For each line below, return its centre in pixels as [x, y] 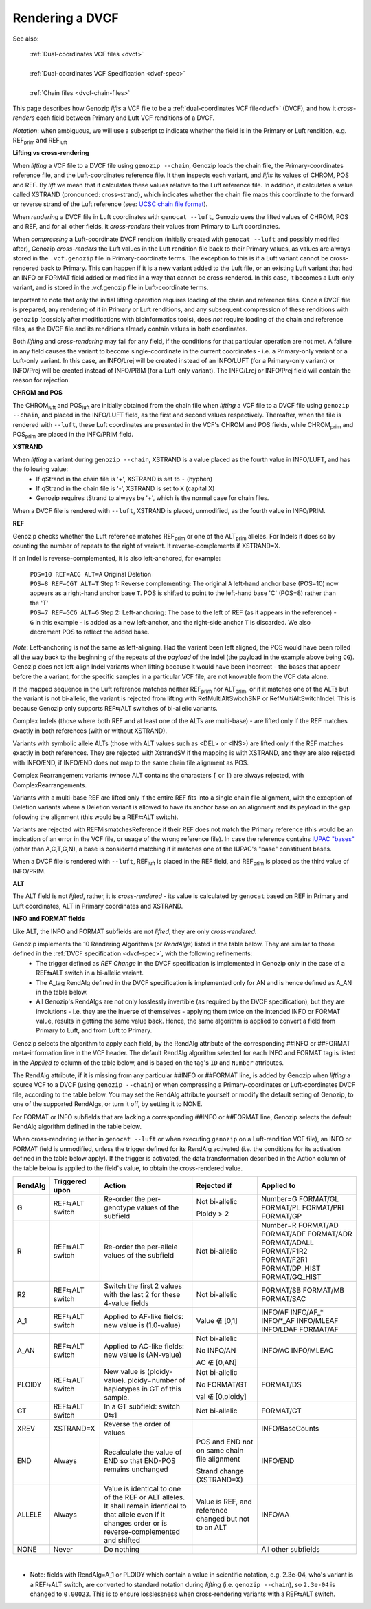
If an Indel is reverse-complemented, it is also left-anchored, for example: [117, 559]
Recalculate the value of [143, 1452]
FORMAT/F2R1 [285, 1259]
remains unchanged [136, 1469]
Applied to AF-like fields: [144, 1316]
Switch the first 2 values [143, 1286]
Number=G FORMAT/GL [300, 1198]
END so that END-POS [140, 1460]
